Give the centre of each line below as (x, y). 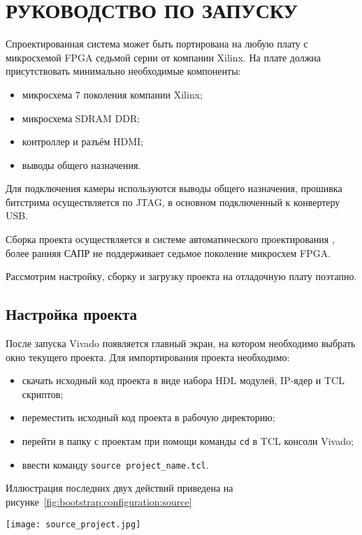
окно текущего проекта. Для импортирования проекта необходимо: (148, 357)
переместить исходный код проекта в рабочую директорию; (149, 417)
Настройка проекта (72, 314)
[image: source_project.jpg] (73, 524)
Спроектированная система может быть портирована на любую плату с (157, 44)
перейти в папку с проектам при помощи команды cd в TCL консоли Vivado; (188, 441)
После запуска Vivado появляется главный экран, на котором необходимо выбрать (181, 343)
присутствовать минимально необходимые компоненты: (123, 71)
